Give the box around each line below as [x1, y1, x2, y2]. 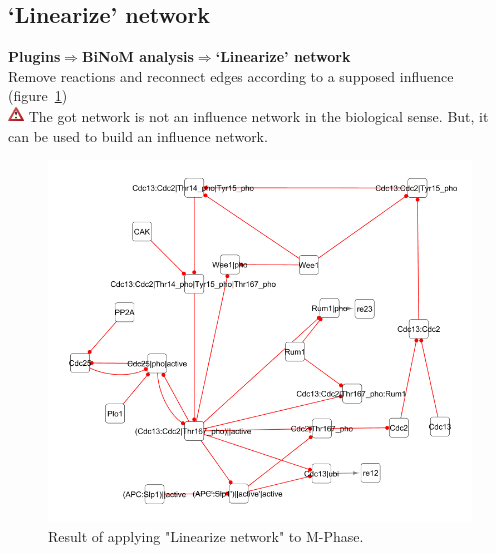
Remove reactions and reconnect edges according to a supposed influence [8, 65, 454, 86]
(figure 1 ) [8, 85, 68, 106]
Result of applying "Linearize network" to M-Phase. [48, 526, 364, 546]
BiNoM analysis [81, 46, 194, 67]
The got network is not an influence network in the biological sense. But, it [28, 105, 489, 126]
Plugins [8, 46, 61, 67]
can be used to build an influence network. [8, 125, 268, 146]
